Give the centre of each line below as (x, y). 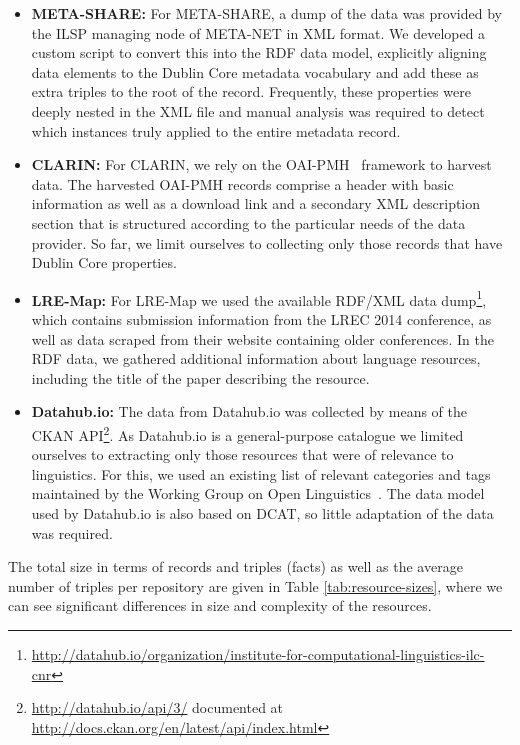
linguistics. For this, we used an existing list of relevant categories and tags (261, 473)
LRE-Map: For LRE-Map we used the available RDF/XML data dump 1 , (259, 298)
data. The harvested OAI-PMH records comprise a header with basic (242, 183)
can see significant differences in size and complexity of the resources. (220, 605)
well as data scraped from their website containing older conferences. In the (262, 338)
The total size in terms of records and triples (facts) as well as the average (235, 566)
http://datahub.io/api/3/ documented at (157, 707)
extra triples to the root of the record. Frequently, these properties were (251, 91)
